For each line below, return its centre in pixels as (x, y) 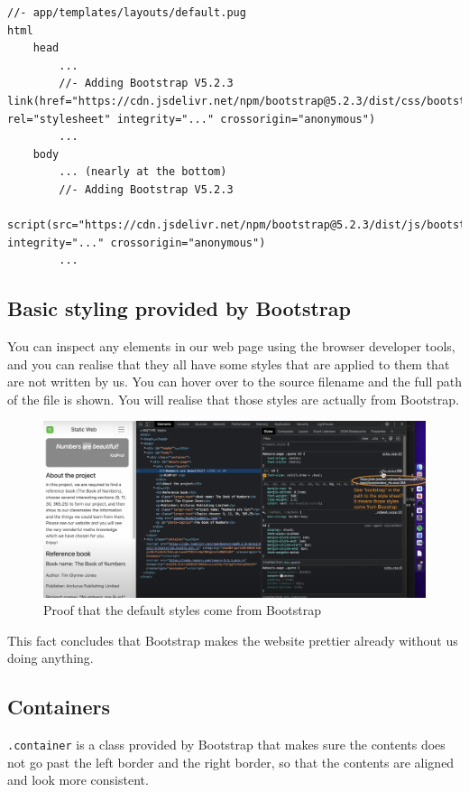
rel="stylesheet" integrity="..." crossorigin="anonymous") (192, 119)
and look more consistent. (78, 780)
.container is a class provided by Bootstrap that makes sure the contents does (226, 745)
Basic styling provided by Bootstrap (179, 308)
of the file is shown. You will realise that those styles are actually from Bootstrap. (233, 399)
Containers (59, 707)
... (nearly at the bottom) (143, 172)
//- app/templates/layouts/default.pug (127, 13)
